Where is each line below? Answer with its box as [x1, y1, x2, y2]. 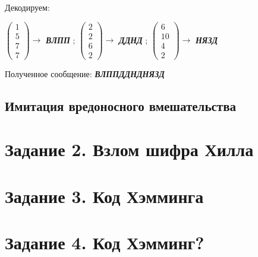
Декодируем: [5, 1, 50, 13]
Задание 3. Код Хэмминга [5, 183, 204, 208]
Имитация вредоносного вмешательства [5, 96, 236, 115]
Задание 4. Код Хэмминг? [5, 230, 204, 255]
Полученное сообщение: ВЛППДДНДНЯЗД [5, 67, 165, 80]
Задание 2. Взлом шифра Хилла [5, 137, 254, 161]
